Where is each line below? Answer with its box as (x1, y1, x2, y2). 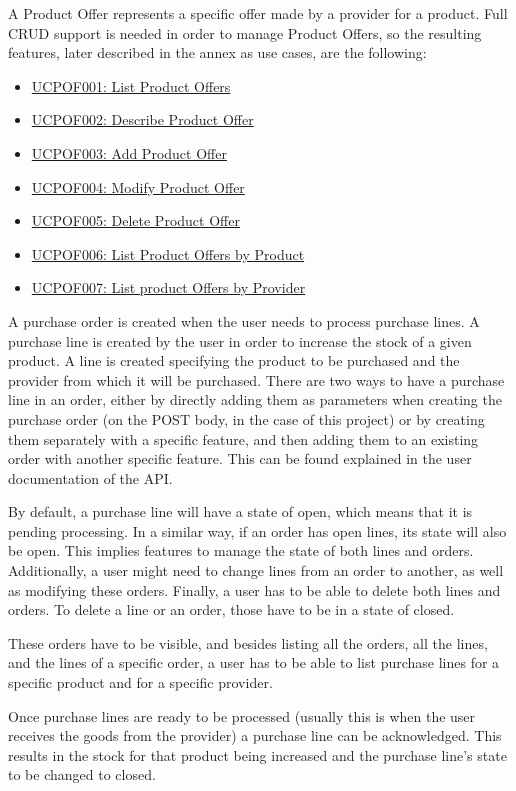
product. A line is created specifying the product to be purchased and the (8, 350, 460, 371)
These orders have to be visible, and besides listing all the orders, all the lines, (8, 632, 488, 653)
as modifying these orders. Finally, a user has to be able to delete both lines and (8, 579, 501, 600)
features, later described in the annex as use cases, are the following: (8, 42, 427, 63)
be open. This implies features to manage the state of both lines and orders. (8, 540, 474, 561)
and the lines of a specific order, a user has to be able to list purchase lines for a (8, 652, 500, 673)
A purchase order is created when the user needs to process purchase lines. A (8, 310, 480, 331)
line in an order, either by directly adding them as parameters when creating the (8, 389, 502, 410)
